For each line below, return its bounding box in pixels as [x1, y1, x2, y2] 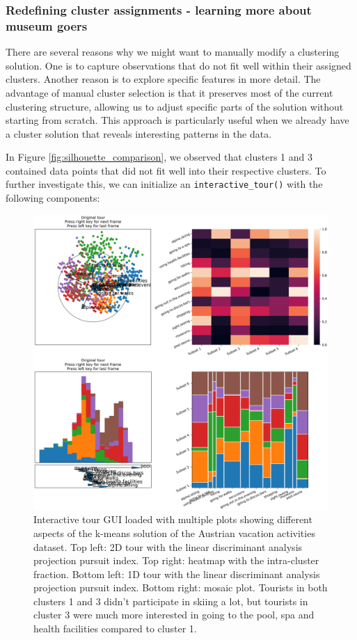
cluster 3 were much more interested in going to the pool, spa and [33, 607, 315, 622]
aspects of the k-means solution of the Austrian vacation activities [33, 525, 315, 540]
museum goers [6, 17, 88, 34]
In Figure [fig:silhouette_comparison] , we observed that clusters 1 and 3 [6, 150, 312, 164]
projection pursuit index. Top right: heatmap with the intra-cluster [33, 553, 319, 568]
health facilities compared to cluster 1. [33, 621, 197, 636]
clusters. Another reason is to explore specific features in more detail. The [6, 72, 321, 86]
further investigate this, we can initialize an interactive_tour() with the [6, 177, 323, 191]
